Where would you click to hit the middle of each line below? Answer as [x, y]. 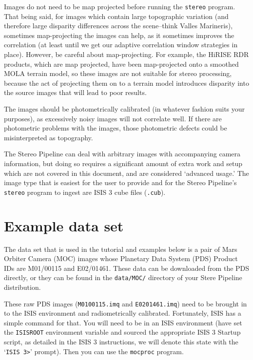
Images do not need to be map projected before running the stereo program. [120, 6]
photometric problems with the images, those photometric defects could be [116, 128]
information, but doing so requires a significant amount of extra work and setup [123, 163]
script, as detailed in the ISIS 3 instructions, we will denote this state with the [121, 342]
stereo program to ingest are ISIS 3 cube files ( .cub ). [85, 192]
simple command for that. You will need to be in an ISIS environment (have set [123, 322]
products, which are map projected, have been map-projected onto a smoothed [121, 64]
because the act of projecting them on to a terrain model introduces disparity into [126, 83]
